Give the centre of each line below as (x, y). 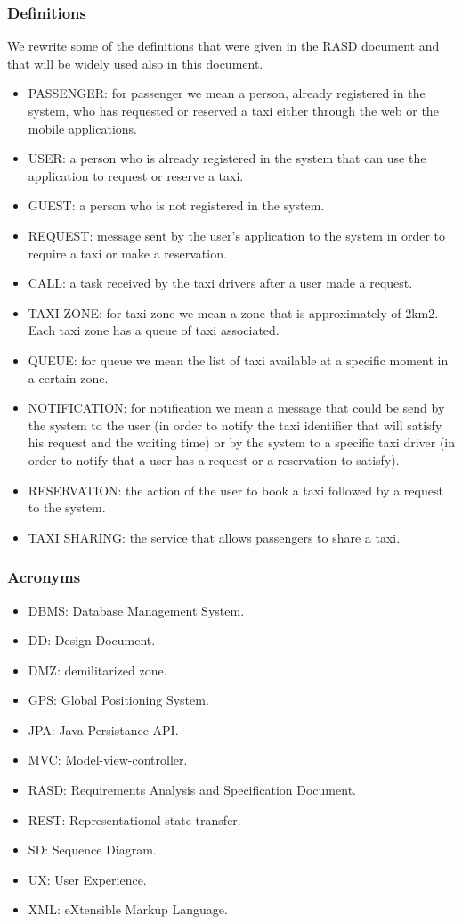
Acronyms (44, 577)
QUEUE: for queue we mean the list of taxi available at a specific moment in (238, 360)
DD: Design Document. (92, 640)
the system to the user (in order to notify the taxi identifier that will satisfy (235, 425)
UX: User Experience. (87, 879)
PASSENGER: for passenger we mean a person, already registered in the (227, 93)
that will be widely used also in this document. (135, 63)
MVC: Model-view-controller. (108, 760)
